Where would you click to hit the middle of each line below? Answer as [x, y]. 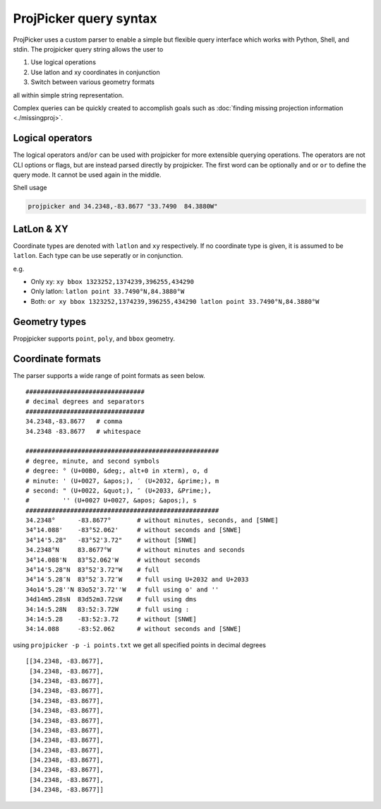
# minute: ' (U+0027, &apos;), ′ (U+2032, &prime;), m [122, 481]
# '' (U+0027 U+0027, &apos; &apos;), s [111, 501]
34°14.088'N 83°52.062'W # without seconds [113, 560]
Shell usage [30, 188]
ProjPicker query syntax [85, 18]
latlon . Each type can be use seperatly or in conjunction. [98, 256]
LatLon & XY [41, 229]
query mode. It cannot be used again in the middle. [87, 175]
